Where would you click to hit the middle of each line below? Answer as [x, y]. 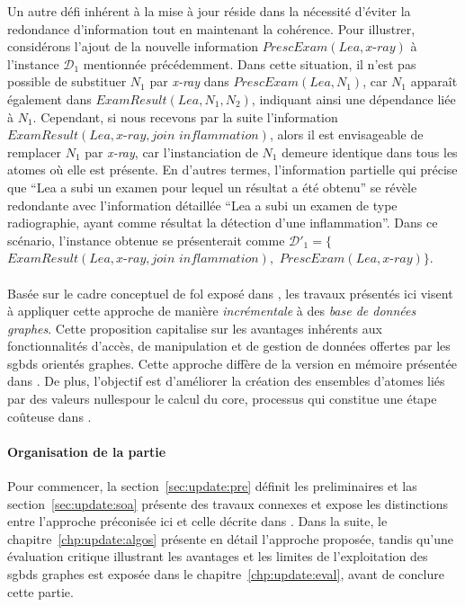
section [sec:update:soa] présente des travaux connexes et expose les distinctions [228, 503]
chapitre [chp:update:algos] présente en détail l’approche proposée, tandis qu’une [230, 538]
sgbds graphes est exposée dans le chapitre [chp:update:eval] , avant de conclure [226, 574]
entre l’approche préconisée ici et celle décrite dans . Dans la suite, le [197, 521]
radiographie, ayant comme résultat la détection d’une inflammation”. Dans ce [223, 223]
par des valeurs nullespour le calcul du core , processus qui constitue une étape [222, 399]
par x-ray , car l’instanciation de [171, 152]
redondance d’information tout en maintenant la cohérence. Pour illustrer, [211, 28]
